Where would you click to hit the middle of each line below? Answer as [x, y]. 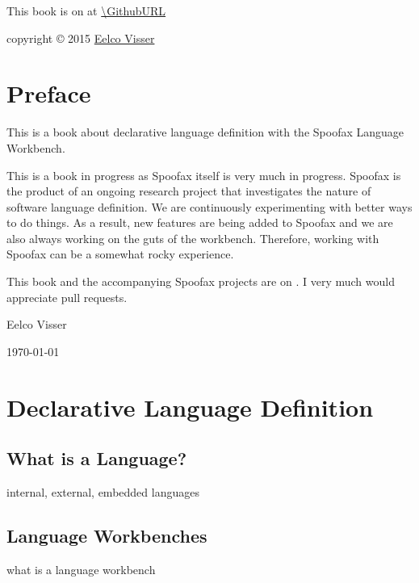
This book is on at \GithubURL [86, 10]
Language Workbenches [107, 535]
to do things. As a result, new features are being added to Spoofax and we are [200, 222]
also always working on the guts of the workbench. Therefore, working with [193, 238]
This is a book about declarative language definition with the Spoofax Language [205, 132]
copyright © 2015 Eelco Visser [81, 38]
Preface [49, 93]
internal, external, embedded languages [103, 492]
